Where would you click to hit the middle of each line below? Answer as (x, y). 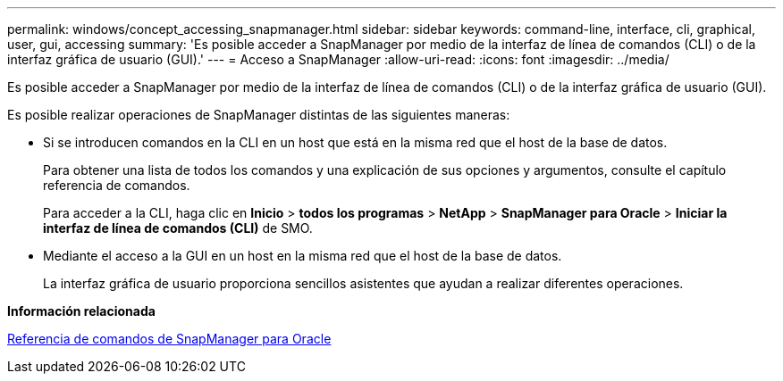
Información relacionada (81, 311)
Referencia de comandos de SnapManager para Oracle (169, 339)
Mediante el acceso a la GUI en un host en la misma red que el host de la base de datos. (303, 256)
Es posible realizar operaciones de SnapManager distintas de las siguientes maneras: (259, 115)
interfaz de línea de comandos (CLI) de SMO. (178, 228)
